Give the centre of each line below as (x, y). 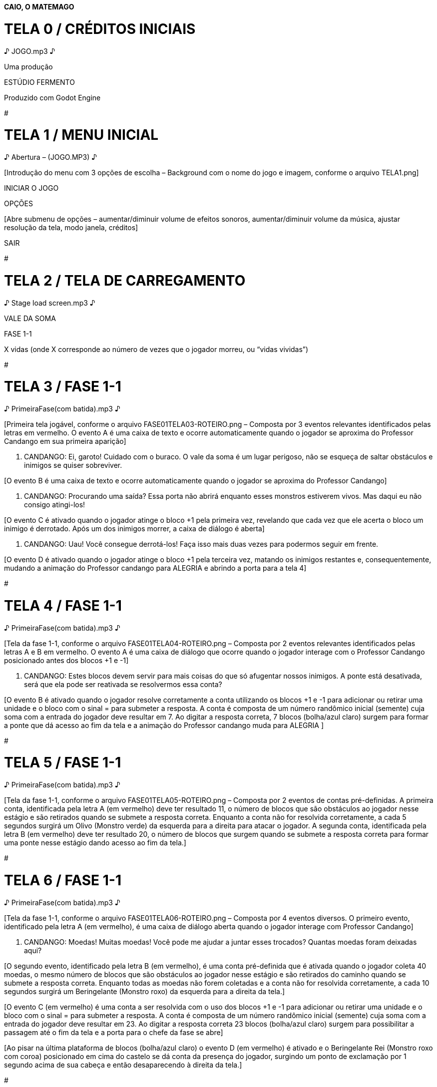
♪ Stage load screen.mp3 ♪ (50, 303)
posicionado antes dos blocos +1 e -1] (66, 660)
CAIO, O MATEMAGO (39, 7)
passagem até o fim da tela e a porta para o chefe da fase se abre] (114, 1032)
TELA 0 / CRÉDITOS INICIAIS (100, 29)
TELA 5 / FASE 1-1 (63, 763)
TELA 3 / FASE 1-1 (63, 387)
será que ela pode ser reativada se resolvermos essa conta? (123, 684)
